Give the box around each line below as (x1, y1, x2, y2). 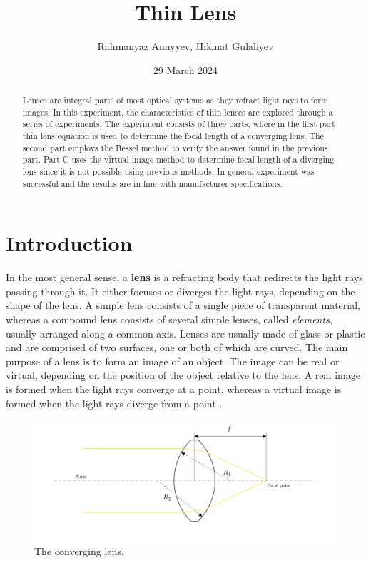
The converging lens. (34, 544, 124, 559)
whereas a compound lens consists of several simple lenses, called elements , (6, 312, 332, 327)
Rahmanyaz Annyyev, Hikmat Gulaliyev (97, 39, 274, 54)
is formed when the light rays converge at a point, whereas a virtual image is (6, 382, 342, 397)
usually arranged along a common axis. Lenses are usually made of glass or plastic (6, 325, 365, 340)
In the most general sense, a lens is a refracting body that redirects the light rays (6, 270, 363, 285)
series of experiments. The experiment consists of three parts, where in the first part (22, 118, 335, 130)
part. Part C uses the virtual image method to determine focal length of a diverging (22, 153, 335, 166)
